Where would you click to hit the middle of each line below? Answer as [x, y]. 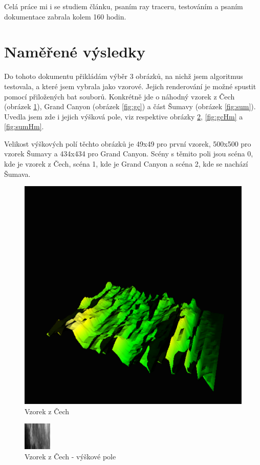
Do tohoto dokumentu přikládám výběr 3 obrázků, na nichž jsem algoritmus [124, 76]
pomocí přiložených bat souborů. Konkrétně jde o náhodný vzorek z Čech [120, 96]
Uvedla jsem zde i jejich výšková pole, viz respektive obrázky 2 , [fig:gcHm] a [124, 116]
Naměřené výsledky [75, 52]
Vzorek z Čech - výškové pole [70, 456]
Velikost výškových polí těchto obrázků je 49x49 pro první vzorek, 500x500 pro [128, 143]
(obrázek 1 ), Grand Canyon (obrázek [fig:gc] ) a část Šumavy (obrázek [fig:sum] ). [130, 106]
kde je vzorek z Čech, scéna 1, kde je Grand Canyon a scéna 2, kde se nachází [126, 164]
